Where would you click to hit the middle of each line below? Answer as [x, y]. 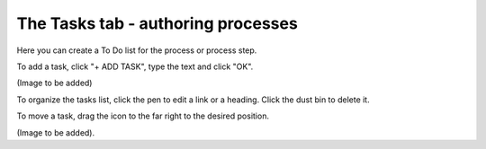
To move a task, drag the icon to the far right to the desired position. [143, 116]
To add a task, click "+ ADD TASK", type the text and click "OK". [135, 66]
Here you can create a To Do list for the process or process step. [137, 50]
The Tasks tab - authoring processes [157, 23]
